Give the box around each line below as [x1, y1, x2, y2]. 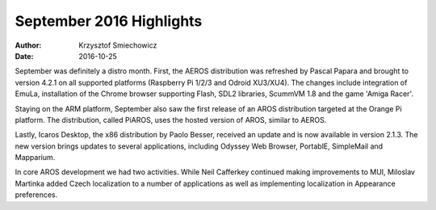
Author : [15, 40, 42, 50]
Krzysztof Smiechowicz [78, 40, 157, 50]
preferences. [15, 190, 58, 199]
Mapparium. [15, 153, 56, 162]
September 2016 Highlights [15, 12, 203, 30]
